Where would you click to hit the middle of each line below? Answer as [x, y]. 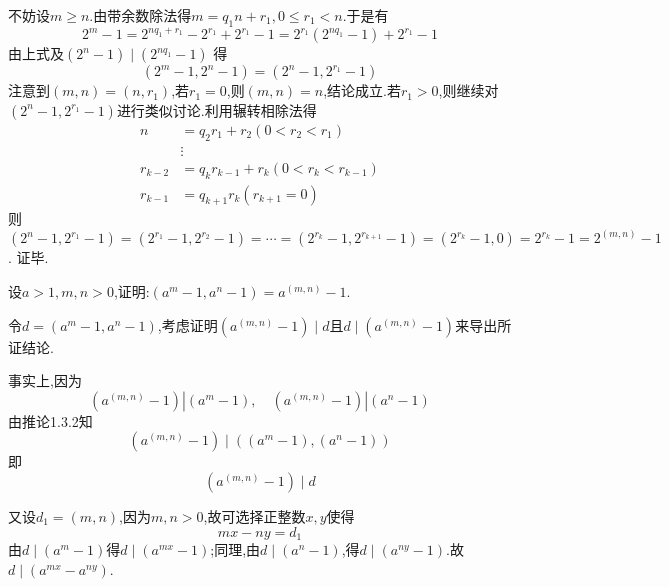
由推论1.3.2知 [50, 420]
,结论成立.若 [362, 90]
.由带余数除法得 [140, 15]
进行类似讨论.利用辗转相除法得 [216, 109]
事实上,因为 [45, 380]
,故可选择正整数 [254, 516]
